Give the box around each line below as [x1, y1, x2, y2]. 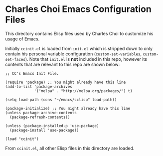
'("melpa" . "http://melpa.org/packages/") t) [34, 88, 133, 93]
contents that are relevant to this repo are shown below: [5, 61, 120, 67]
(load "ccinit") [5, 136, 39, 142]
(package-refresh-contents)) [9, 115, 70, 120]
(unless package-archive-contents [5, 110, 77, 115]
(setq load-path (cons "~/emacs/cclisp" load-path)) [5, 97, 117, 102]
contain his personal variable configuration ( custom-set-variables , [5, 51, 142, 57]
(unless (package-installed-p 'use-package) [5, 123, 99, 128]
